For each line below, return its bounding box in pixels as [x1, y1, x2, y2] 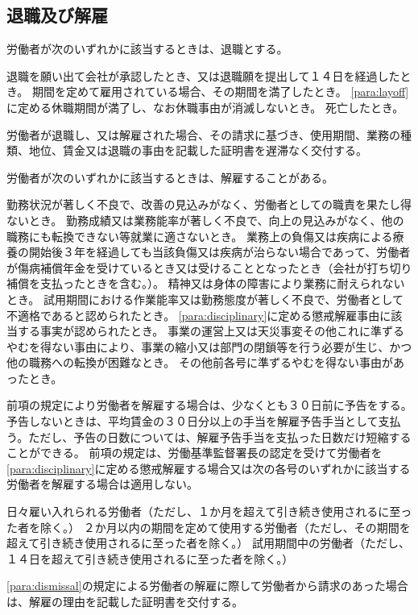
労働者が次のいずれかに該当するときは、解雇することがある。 [6, 168, 333, 185]
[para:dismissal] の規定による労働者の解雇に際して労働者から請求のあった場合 [6, 577, 408, 594]
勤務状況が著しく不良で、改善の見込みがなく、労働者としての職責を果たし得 [6, 196, 412, 213]
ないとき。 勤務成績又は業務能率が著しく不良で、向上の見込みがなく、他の [6, 211, 404, 228]
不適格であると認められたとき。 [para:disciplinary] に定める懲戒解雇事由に [6, 306, 391, 323]
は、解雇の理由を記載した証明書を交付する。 [6, 593, 243, 610]
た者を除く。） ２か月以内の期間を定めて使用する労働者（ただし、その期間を [6, 518, 411, 535]
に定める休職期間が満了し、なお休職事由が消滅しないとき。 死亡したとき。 [6, 98, 404, 115]
